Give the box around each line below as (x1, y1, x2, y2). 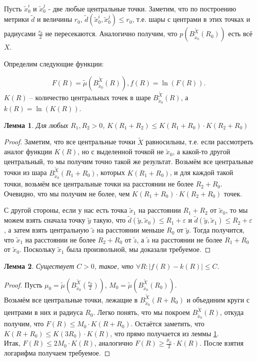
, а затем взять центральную (4, 225, 89, 235)
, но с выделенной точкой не (77, 146, 164, 157)
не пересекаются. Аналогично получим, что (45, 28, 177, 39)
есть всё (228, 28, 253, 39)
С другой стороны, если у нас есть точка (4, 205, 127, 215)
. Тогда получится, (189, 225, 245, 235)
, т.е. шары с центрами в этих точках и (132, 14, 250, 24)
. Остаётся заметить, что (130, 318, 205, 329)
